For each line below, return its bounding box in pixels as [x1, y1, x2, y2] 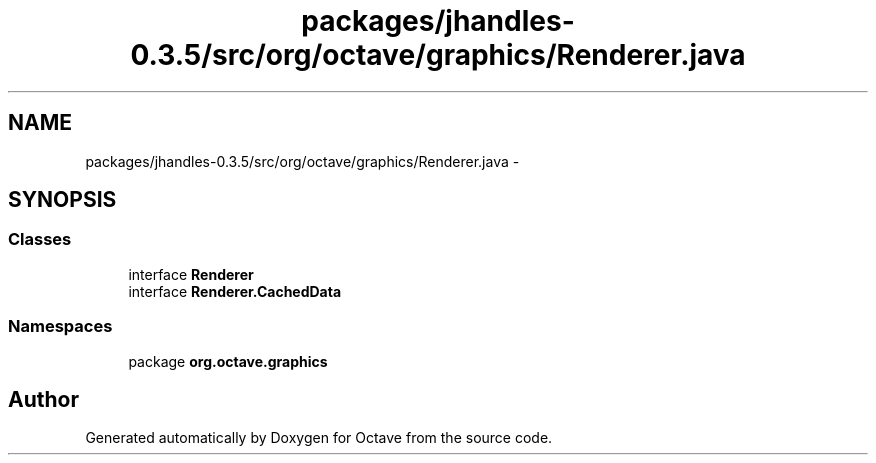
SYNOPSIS [8, 187, 117, 213]
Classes [8, 229, 72, 250]
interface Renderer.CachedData [128, 282, 342, 300]
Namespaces [8, 316, 113, 337]
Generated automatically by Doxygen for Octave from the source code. [85, 429, 553, 447]
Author [8, 386, 79, 412]
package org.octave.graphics [128, 352, 328, 370]
